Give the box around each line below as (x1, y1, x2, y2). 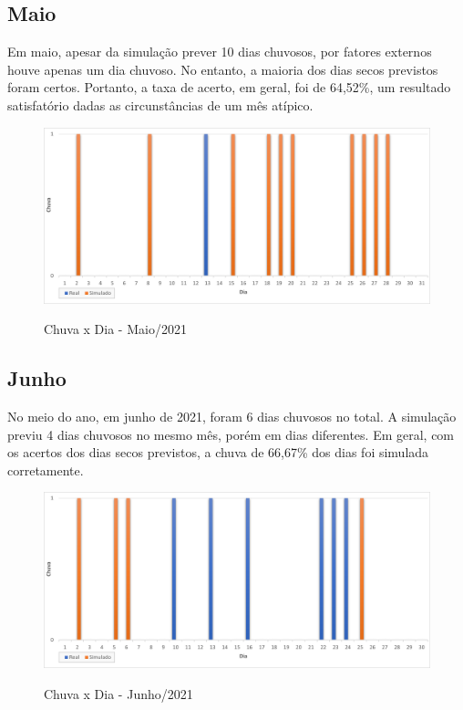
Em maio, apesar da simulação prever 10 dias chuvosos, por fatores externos (7, 42, 432, 61)
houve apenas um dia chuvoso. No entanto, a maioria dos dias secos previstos (7, 59, 438, 78)
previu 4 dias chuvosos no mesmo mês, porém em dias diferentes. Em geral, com (7, 424, 455, 444)
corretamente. (7, 460, 84, 479)
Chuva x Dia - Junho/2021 (44, 684, 193, 703)
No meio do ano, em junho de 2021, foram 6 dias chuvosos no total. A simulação (7, 406, 457, 425)
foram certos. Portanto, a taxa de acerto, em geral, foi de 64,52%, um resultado (7, 78, 451, 97)
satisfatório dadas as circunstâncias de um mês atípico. (7, 95, 314, 114)
